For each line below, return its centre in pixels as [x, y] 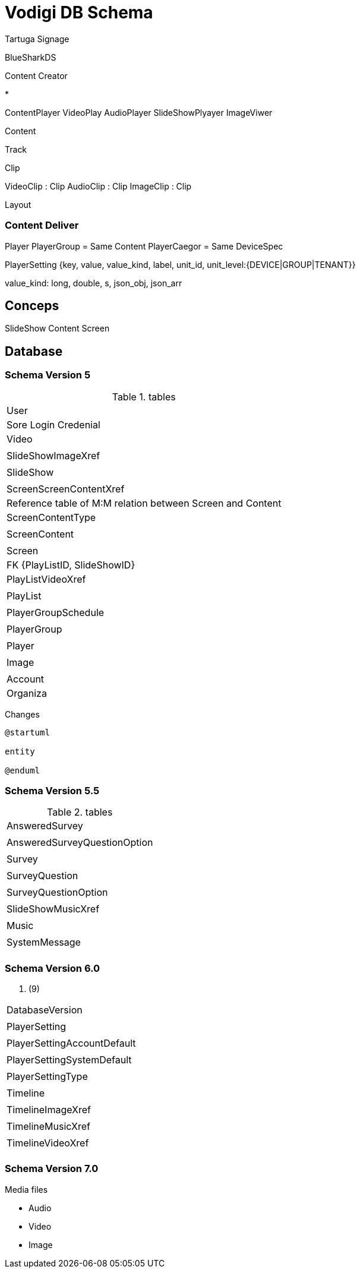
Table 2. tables [80, 812]
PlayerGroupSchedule [56, 612]
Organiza [27, 693]
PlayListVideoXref [46, 579]
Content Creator [36, 75]
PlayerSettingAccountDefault [71, 1043]
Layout [18, 204]
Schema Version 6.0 [53, 968]
